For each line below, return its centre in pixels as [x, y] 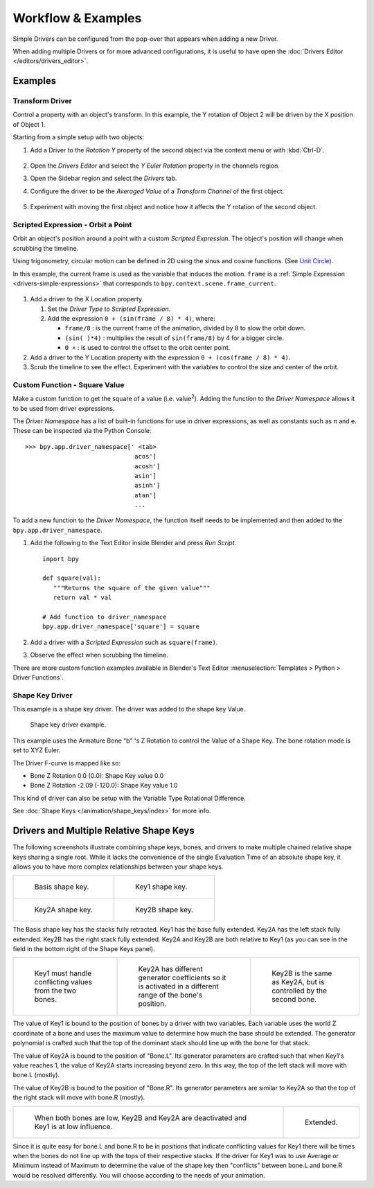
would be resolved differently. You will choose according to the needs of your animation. [139, 1175]
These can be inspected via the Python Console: [82, 431]
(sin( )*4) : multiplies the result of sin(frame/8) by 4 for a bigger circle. [174, 338]
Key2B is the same [302, 973]
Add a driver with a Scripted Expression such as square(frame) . [124, 642]
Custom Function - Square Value [69, 384]
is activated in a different [179, 986]
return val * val [82, 598]
